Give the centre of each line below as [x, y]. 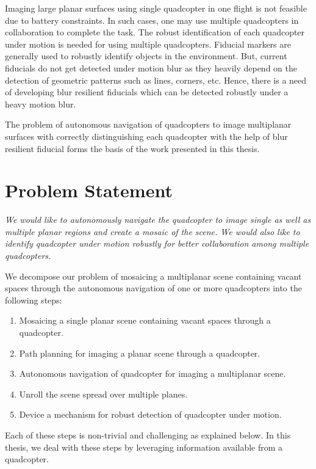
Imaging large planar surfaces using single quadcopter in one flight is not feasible [156, 8]
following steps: [34, 300]
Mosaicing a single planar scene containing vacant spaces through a [145, 320]
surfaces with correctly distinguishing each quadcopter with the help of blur [146, 136]
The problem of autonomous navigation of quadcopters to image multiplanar [148, 124]
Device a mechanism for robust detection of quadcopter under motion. [150, 414]
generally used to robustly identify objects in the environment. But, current [146, 56]
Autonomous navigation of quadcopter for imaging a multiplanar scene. [153, 373]
